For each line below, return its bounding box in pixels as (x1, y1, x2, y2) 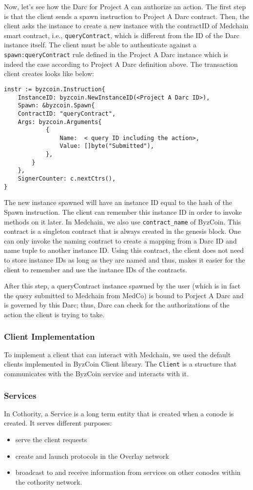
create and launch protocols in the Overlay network (15, 450, 169, 461)
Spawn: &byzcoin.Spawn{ (18, 102, 95, 109)
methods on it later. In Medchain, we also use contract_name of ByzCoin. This (4, 216, 241, 226)
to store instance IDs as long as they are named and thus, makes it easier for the (4, 255, 245, 265)
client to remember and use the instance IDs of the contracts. (4, 264, 187, 274)
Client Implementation (4, 330, 95, 342)
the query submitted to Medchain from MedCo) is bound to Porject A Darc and (4, 290, 244, 300)
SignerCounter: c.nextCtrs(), (18, 175, 116, 183)
